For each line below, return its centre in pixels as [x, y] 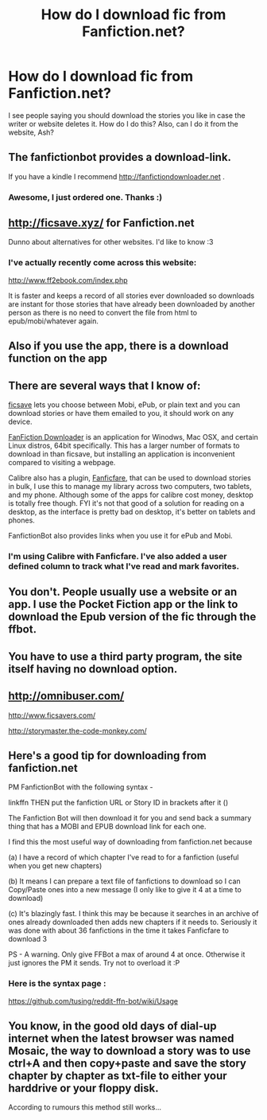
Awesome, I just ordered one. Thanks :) [85, 197]
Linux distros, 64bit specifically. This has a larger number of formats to [124, 445]
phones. [22, 520]
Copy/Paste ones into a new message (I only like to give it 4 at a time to [125, 890]
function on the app [58, 359]
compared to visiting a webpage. [62, 462]
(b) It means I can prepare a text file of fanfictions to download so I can [124, 881]
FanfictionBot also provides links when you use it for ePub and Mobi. [120, 535]
